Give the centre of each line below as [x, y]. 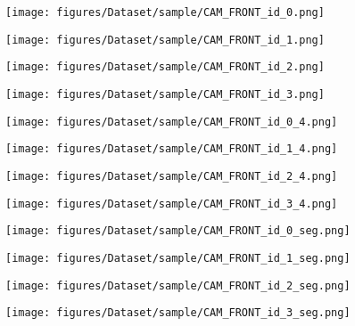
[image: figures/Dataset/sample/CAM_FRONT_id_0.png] [165, 12]
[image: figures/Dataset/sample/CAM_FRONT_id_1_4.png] [172, 149]
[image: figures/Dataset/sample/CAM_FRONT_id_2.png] [165, 67]
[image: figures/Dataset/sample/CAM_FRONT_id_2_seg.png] [178, 285]
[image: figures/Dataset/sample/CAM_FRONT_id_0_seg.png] [178, 231]
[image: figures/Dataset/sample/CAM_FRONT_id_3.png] [165, 94]
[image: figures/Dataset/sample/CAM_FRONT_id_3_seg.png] [178, 313]
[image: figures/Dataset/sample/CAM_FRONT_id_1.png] [165, 40]
